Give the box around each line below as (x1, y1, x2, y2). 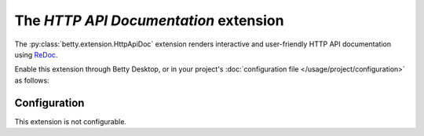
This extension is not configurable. (14, 116, 127, 126)
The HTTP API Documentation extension (14, 12, 284, 29)
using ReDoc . (14, 50, 58, 59)
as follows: (14, 75, 50, 85)
